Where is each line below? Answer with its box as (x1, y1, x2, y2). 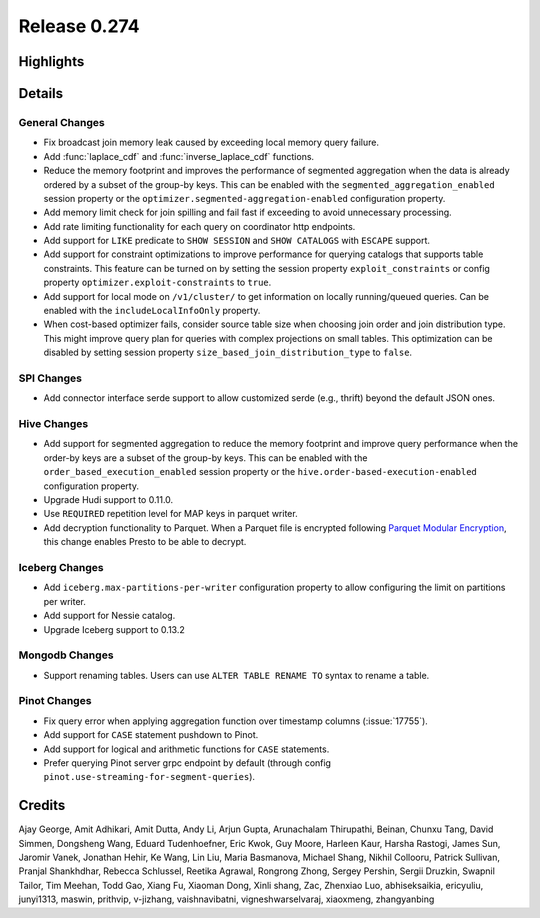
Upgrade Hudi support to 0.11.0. (43, 494, 174, 506)
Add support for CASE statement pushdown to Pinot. (43, 729, 259, 741)
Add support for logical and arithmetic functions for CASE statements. (43, 743, 330, 755)
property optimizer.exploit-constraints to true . (43, 276, 272, 289)
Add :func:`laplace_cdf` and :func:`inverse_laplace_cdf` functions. (43, 150, 315, 162)
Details (18, 85, 64, 102)
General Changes (18, 115, 105, 129)
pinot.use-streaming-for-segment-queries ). (43, 771, 255, 783)
